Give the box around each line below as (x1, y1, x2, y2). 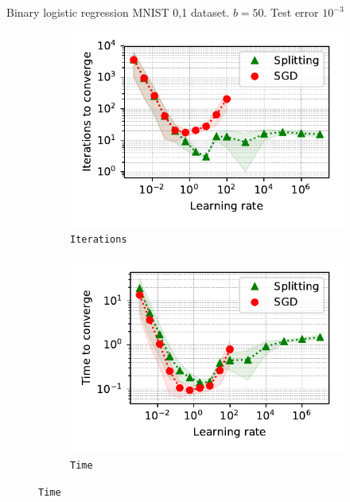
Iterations (70, 233, 127, 245)
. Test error (263, 4, 319, 20)
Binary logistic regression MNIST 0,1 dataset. (6, 4, 230, 20)
